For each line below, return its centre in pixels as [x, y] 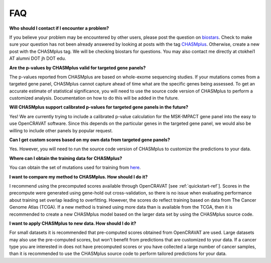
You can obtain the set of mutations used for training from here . [75, 167]
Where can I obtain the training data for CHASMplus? [66, 158]
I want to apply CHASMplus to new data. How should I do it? [73, 223]
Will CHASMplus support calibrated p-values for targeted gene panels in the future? [99, 107]
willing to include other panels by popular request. [61, 130]
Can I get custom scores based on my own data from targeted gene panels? [90, 140]
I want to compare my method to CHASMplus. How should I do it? [79, 177]
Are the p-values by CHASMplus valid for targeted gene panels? [78, 67]
